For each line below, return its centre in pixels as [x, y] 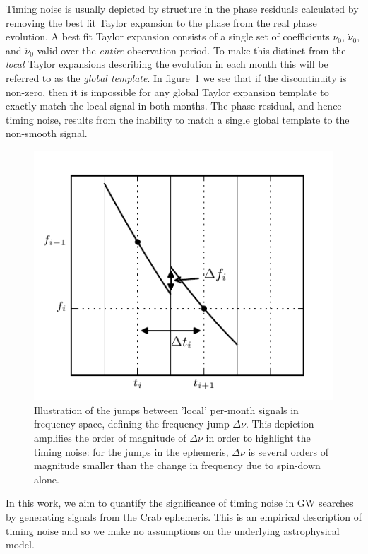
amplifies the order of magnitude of [110, 438]
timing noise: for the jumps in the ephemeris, [131, 451]
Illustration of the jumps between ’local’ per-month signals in [166, 409]
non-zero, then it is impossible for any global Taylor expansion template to [167, 92]
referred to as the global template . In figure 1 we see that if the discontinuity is [176, 77]
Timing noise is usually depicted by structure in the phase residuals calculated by [182, 8]
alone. [47, 479]
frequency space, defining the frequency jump [132, 424]
